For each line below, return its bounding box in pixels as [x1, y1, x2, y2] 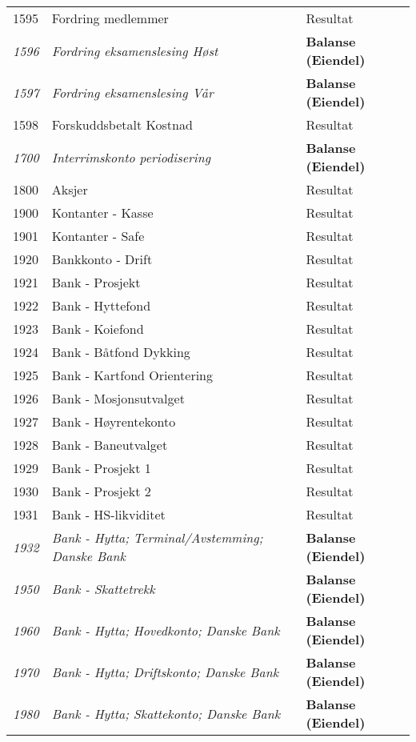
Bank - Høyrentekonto [51, 412, 176, 431]
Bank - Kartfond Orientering [51, 366, 213, 384]
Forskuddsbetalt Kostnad [51, 115, 193, 134]
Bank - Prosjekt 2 [51, 482, 151, 500]
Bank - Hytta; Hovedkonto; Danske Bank [51, 620, 280, 640]
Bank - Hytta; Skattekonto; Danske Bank [51, 704, 280, 723]
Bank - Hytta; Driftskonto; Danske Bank [51, 662, 278, 681]
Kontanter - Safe [51, 227, 145, 245]
